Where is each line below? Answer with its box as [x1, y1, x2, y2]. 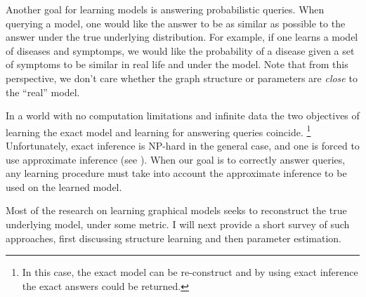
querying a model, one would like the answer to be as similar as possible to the [6, 15, 346, 30]
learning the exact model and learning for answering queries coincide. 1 [6, 122, 311, 139]
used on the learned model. [6, 179, 122, 194]
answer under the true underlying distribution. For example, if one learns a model [6, 29, 358, 44]
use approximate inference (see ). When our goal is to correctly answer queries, [6, 152, 346, 166]
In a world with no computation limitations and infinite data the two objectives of [6, 108, 360, 123]
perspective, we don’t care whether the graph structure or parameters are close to [6, 70, 358, 85]
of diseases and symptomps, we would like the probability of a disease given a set [6, 43, 355, 58]
